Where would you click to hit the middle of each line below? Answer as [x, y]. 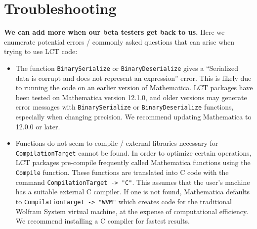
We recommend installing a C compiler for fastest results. [103, 221]
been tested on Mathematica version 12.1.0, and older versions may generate [131, 97]
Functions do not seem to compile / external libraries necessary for [117, 143]
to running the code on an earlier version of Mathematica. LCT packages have [134, 87]
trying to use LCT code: [41, 51]
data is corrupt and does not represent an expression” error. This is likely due [133, 78]
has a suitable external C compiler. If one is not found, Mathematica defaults [133, 192]
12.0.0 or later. [38, 126]
